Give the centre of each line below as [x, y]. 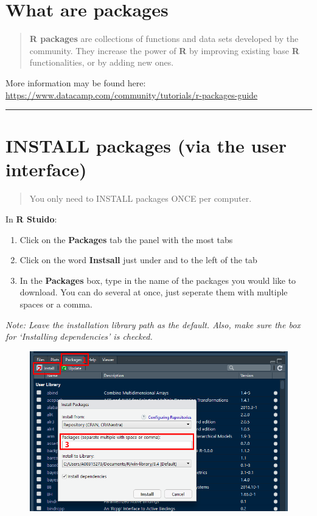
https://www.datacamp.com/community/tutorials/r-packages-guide [132, 95]
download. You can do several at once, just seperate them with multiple [154, 292]
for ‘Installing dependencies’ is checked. [79, 336]
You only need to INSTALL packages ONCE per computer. [141, 198]
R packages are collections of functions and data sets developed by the [164, 39]
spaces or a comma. [56, 304]
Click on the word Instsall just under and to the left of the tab [138, 260]
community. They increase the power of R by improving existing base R [164, 50]
